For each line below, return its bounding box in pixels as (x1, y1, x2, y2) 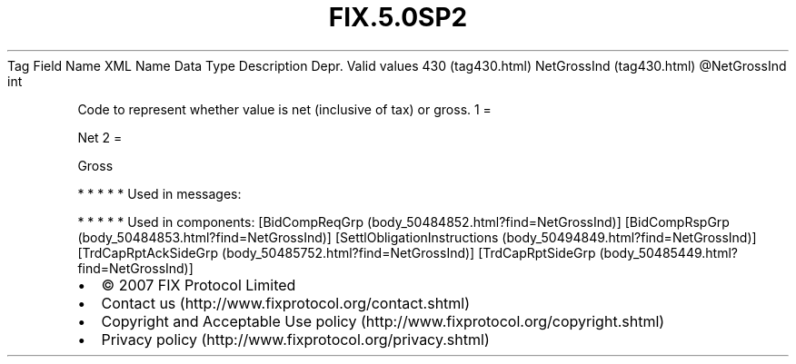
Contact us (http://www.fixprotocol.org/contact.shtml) (101, 293, 471, 312)
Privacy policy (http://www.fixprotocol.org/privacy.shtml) (101, 330, 490, 349)
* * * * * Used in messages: (77, 185, 242, 202)
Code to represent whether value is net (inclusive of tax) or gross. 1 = (77, 101, 492, 117)
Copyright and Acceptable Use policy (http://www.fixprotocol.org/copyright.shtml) (101, 311, 665, 330)
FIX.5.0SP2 (328, 2, 468, 33)
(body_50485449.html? (599, 244, 738, 261)
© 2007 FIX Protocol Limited (101, 275, 296, 294)
